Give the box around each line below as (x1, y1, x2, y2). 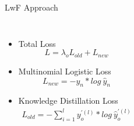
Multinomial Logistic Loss (18, 64, 111, 77)
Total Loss (18, 37, 56, 49)
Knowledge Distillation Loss (18, 94, 118, 107)
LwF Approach (5, 1, 58, 13)
